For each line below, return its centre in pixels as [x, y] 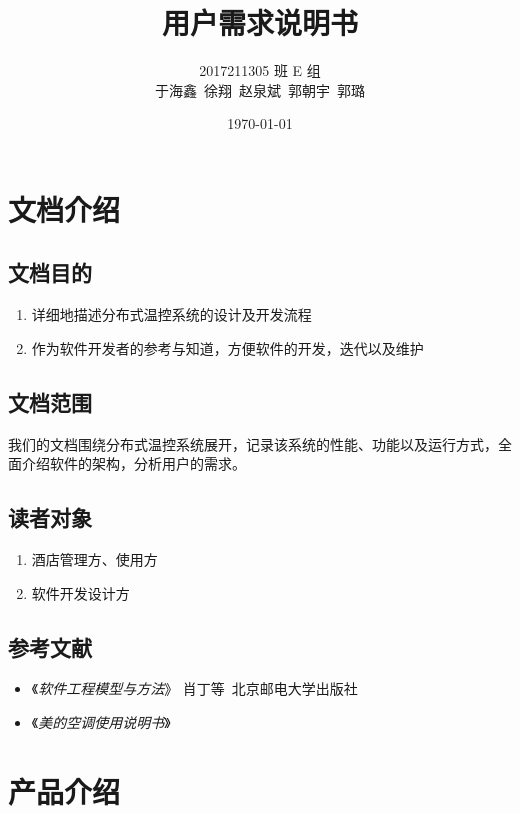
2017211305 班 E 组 [260, 70]
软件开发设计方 [80, 592]
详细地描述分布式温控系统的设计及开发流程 [171, 314]
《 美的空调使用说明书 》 [101, 722]
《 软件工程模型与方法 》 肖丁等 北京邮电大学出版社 [194, 688]
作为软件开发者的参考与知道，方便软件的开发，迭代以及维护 [227, 347]
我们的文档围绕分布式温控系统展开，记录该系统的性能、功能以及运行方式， [253, 443]
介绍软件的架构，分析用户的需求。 [133, 463]
